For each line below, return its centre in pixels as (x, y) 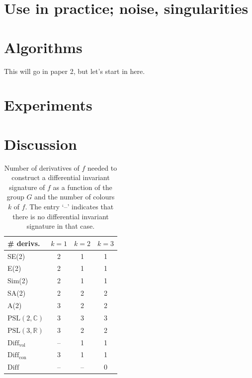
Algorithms (43, 47)
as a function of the (83, 187)
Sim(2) (18, 281)
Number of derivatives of (42, 167)
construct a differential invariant (61, 177)
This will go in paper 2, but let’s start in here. (75, 71)
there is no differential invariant (61, 216)
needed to (102, 167)
